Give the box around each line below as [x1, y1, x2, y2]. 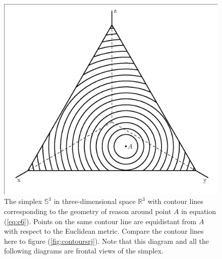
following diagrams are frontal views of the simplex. [4, 245, 163, 256]
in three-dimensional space [53, 196, 136, 206]
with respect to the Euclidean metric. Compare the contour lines [4, 226, 204, 236]
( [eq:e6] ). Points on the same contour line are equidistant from [4, 216, 197, 226]
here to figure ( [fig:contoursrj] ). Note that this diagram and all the [4, 235, 209, 246]
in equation [181, 205, 216, 216]
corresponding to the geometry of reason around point [4, 205, 172, 216]
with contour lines [147, 196, 203, 206]
